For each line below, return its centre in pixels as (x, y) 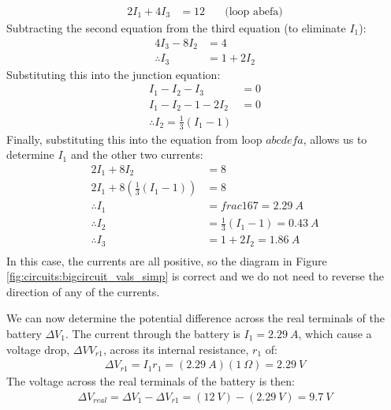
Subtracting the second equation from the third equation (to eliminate (176, 28)
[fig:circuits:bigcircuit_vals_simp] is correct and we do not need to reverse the (195, 276)
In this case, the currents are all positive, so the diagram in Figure (167, 260)
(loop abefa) (254, 12)
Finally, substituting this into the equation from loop (134, 139)
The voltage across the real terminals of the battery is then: (151, 381)
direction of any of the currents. (83, 291)
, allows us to (335, 139)
